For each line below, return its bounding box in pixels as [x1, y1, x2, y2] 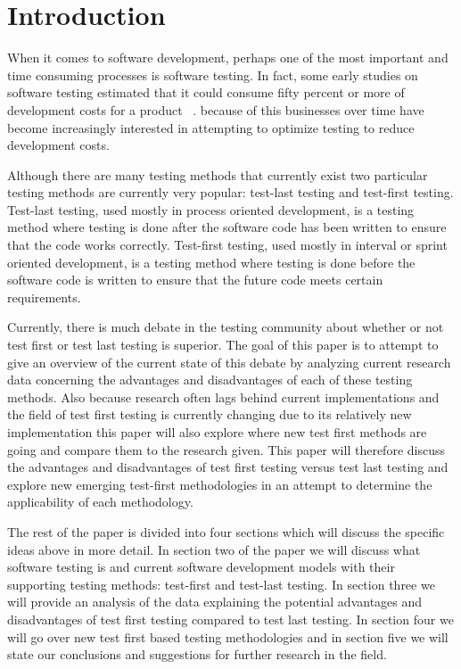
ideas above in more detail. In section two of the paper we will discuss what [7, 540, 421, 558]
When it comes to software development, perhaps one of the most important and [7, 48, 449, 67]
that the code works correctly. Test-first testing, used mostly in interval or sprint [7, 235, 448, 254]
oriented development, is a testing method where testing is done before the [7, 252, 416, 271]
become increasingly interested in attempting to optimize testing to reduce [7, 118, 415, 136]
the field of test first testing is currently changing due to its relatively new [7, 405, 412, 424]
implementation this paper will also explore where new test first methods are [7, 423, 427, 441]
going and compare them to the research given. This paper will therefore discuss [7, 440, 445, 458]
